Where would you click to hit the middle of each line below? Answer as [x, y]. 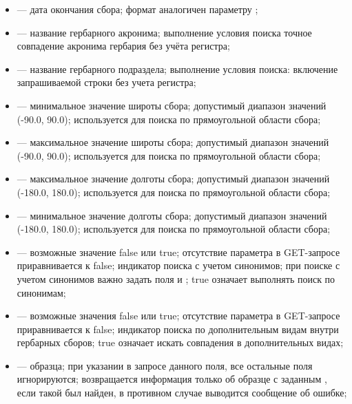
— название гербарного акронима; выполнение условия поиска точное [164, 32]
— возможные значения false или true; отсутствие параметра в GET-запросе [178, 316]
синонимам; [41, 292]
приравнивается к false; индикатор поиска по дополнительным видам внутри [178, 329]
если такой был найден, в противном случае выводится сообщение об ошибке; [182, 393]
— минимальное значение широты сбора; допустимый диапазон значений [172, 105]
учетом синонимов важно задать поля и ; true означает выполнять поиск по [176, 278]
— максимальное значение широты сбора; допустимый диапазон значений [173, 142]
